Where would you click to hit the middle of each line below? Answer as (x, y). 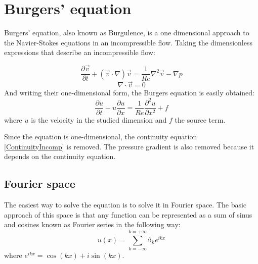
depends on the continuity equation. (60, 156)
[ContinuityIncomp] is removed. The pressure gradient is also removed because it (129, 146)
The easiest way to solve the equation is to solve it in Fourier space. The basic (125, 205)
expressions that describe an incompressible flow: (80, 52)
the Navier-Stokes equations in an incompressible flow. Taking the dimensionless (128, 42)
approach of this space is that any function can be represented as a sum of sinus (128, 214)
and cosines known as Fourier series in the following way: (92, 224)
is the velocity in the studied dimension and (99, 119)
